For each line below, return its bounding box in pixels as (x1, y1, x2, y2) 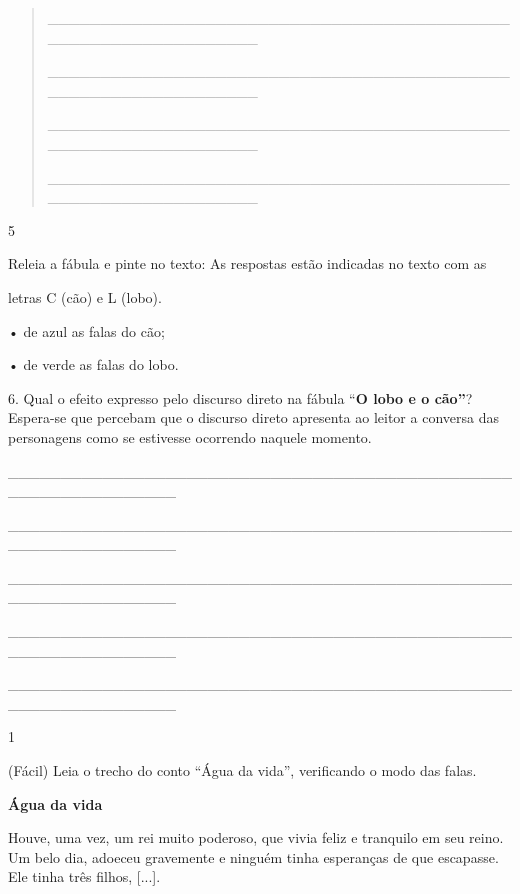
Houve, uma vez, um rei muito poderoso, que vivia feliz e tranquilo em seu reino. (8, 827, 504, 848)
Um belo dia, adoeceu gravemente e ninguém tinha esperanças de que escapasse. (8, 846, 499, 867)
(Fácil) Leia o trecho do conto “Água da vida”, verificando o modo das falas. (8, 760, 477, 781)
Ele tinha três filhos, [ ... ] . (8, 866, 161, 887)
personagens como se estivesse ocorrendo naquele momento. (8, 426, 372, 447)
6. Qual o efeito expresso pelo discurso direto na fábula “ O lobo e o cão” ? (8, 387, 473, 408)
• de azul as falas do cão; (8, 320, 165, 341)
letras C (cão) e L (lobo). (8, 286, 162, 307)
